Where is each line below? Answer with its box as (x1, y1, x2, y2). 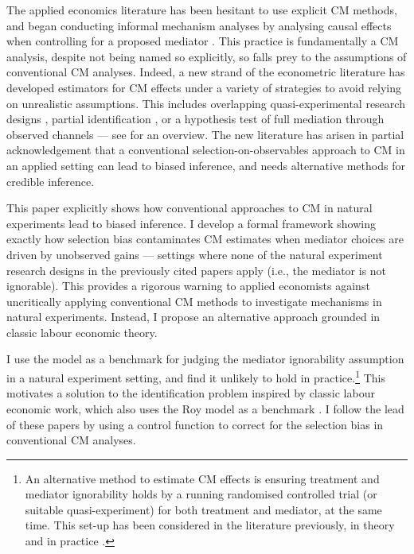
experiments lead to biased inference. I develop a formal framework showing (6, 215, 376, 231)
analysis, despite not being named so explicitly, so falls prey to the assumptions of (6, 48, 407, 64)
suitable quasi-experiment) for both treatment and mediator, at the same (25, 501, 382, 517)
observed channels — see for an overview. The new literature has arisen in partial (6, 126, 404, 142)
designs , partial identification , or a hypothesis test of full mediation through (6, 110, 385, 127)
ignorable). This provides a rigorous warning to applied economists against (6, 277, 370, 294)
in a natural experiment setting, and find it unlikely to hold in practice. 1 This (6, 367, 385, 385)
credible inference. (6, 172, 95, 189)
